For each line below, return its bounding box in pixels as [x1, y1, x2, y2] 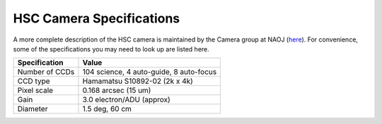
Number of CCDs [17, 67, 75, 77]
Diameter [17, 104, 48, 114]
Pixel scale [17, 85, 53, 95]
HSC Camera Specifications [13, 11, 180, 26]
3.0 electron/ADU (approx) [82, 95, 171, 105]
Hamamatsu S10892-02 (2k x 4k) [82, 76, 194, 86]
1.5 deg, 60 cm [82, 104, 132, 114]
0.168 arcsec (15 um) [82, 85, 151, 95]
